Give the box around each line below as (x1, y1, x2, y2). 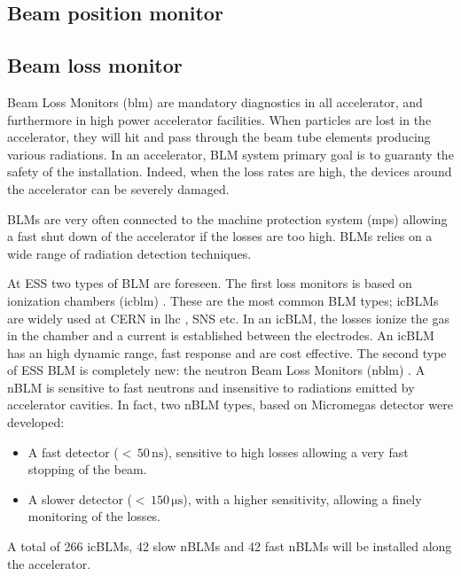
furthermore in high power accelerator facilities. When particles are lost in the (7, 110, 432, 128)
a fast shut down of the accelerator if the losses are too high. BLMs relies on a (7, 227, 433, 245)
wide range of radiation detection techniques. (7, 244, 252, 262)
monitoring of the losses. (27, 507, 161, 525)
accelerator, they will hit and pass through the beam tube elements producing (7, 128, 431, 146)
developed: (7, 413, 65, 432)
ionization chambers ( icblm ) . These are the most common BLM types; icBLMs (7, 291, 439, 309)
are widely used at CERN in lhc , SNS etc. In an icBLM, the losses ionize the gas (7, 308, 449, 327)
